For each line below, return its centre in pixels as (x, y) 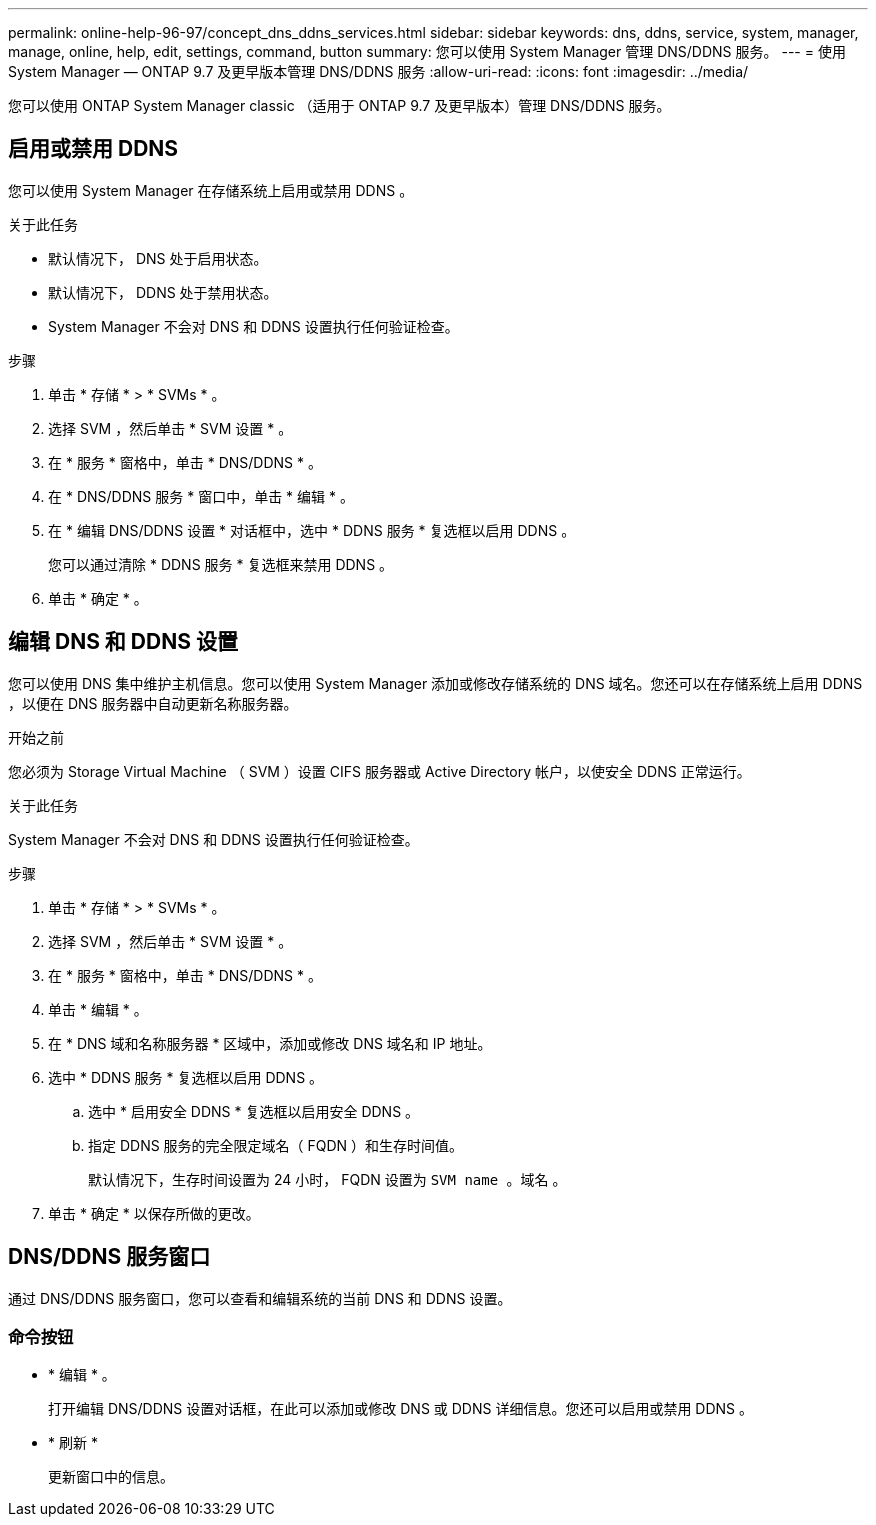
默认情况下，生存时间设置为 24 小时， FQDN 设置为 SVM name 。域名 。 (327, 1179)
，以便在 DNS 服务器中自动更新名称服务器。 (153, 703)
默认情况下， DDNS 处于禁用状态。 (163, 292)
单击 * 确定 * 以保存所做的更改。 (154, 1213)
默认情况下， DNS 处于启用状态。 (158, 258)
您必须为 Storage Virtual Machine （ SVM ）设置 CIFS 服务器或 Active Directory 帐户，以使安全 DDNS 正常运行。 (379, 771)
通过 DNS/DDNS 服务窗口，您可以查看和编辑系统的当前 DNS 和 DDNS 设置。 (260, 1298)
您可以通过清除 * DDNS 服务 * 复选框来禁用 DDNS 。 (221, 564)
